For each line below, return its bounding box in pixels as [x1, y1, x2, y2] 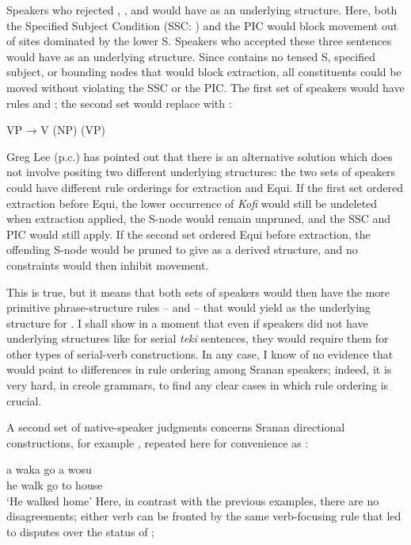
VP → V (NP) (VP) [6, 121, 106, 138]
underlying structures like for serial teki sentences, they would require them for [6, 330, 389, 347]
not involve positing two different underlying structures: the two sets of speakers [6, 163, 396, 180]
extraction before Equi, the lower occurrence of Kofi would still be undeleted [6, 194, 378, 211]
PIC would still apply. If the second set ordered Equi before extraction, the [6, 225, 371, 242]
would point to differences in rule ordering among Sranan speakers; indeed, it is [6, 361, 392, 378]
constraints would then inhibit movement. [6, 256, 209, 273]
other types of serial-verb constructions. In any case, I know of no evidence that [6, 345, 394, 362]
